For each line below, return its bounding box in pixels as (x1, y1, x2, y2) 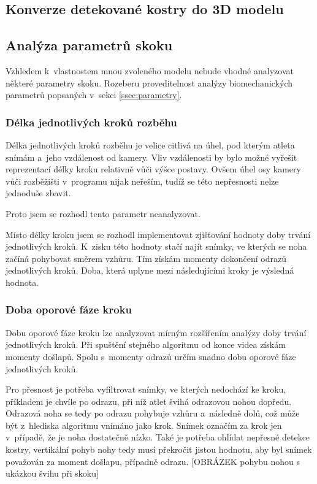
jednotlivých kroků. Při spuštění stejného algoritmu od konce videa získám (6, 338, 286, 351)
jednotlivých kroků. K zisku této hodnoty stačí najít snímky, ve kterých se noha (6, 240, 307, 253)
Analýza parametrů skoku (6, 36, 173, 55)
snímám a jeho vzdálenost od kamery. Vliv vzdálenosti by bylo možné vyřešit (6, 150, 297, 163)
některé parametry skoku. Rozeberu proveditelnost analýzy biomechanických (6, 76, 292, 89)
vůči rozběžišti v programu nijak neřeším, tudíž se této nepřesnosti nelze (6, 174, 279, 187)
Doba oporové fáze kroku (6, 302, 132, 317)
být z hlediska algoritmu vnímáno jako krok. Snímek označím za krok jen (6, 418, 282, 431)
